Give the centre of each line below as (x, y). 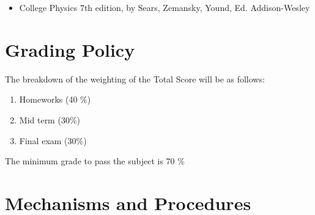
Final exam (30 (48, 140)
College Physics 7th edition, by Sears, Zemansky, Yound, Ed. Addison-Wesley (165, 7)
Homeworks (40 (48, 99)
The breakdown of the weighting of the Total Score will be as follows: (135, 78)
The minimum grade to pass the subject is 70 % (95, 161)
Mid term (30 (44, 119)
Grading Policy (70, 49)
